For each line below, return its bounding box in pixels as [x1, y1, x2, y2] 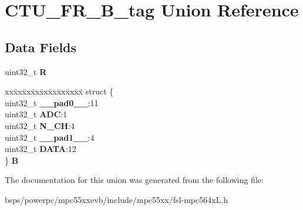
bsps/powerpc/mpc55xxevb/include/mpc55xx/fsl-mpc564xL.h [5, 193, 228, 205]
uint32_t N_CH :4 [5, 119, 75, 131]
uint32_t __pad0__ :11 [5, 96, 99, 109]
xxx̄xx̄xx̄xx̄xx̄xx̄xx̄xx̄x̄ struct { [5, 85, 114, 97]
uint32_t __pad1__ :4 [5, 131, 95, 143]
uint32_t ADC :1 [5, 108, 68, 120]
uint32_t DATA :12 [5, 143, 76, 155]
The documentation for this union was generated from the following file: [5, 174, 264, 186]
